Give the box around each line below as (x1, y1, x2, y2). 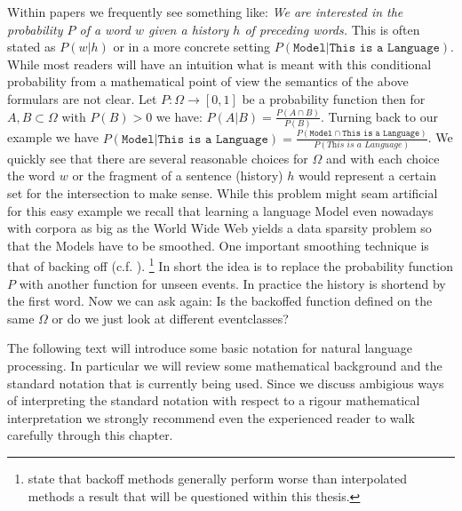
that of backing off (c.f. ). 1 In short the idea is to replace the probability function (7, 254, 453, 275)
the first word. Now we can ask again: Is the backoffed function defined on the (7, 291, 433, 310)
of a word (79, 20, 131, 38)
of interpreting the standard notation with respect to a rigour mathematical (7, 391, 420, 410)
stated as (7, 37, 56, 56)
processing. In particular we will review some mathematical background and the (7, 356, 442, 374)
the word (7, 166, 56, 185)
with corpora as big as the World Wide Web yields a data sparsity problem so (7, 219, 432, 237)
